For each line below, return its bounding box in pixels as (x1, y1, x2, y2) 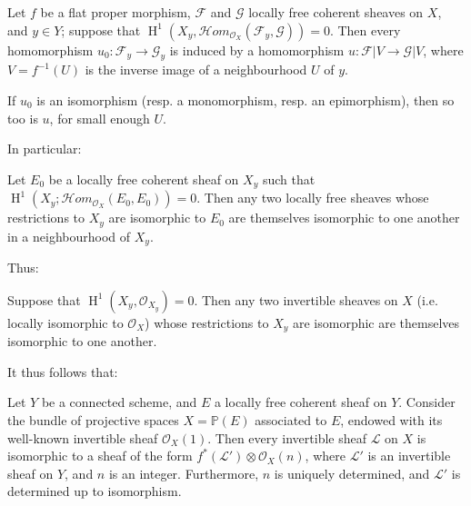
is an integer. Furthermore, (108, 463, 259, 482)
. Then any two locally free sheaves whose (196, 188, 429, 207)
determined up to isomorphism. (7, 481, 182, 501)
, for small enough (49, 108, 150, 127)
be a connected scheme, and (41, 392, 197, 412)
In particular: (7, 139, 82, 158)
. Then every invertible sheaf (207, 428, 366, 447)
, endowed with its (340, 410, 443, 429)
